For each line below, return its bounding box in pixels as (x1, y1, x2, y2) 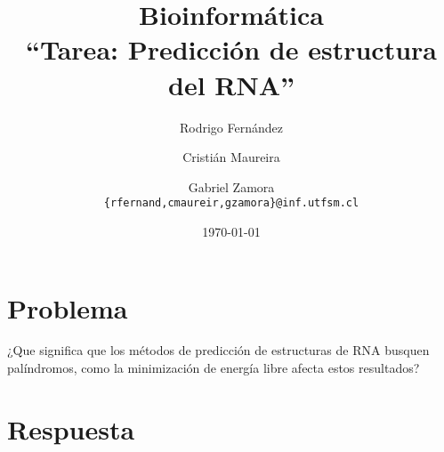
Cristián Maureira (182, 148, 280, 166)
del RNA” (168, 66, 295, 102)
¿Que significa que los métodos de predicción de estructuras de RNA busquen (7, 341, 430, 359)
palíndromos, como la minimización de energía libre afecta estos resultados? (7, 359, 420, 377)
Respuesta (7, 410, 135, 447)
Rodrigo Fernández (180, 117, 283, 136)
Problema (7, 289, 128, 326)
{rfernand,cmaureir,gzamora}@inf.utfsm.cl (103, 197, 359, 210)
